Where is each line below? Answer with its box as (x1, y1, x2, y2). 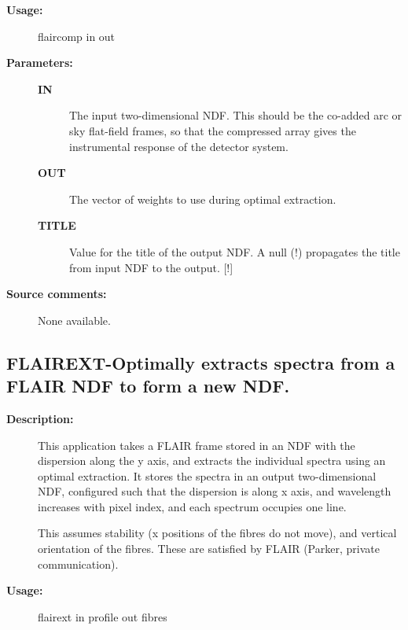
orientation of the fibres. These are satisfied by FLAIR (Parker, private (38, 540, 380, 557)
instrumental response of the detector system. (69, 138, 289, 154)
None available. (38, 311, 111, 328)
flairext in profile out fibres (38, 608, 167, 624)
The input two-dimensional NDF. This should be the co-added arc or (69, 107, 402, 123)
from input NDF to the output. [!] (69, 259, 233, 275)
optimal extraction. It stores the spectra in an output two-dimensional (38, 467, 377, 484)
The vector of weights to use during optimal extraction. (69, 190, 336, 207)
